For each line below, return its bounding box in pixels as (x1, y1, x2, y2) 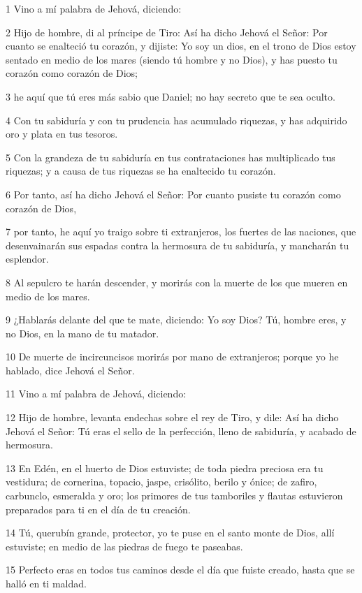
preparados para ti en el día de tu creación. (6, 502, 191, 516)
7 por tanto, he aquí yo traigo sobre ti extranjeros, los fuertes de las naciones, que (6, 224, 356, 239)
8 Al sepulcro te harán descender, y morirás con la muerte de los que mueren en (6, 274, 348, 289)
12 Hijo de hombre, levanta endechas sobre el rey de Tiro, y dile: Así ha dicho (6, 410, 339, 425)
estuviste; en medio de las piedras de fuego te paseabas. (6, 539, 243, 553)
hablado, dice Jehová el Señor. (6, 363, 135, 377)
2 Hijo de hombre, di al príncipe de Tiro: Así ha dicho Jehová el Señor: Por (6, 24, 328, 39)
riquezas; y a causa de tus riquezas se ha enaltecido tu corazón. (6, 163, 276, 178)
